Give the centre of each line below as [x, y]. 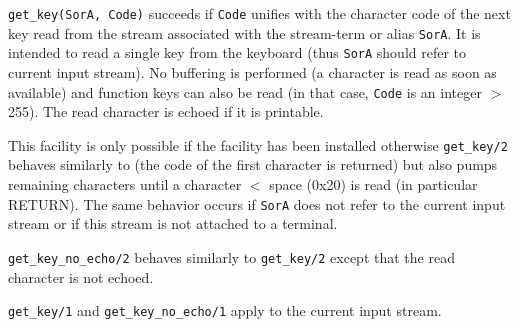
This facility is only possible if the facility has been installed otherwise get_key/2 [258, 144]
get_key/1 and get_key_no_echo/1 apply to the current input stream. [225, 310]
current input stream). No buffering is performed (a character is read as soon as [252, 71]
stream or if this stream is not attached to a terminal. [173, 223]
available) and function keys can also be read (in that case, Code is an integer [245, 91]
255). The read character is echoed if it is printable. [166, 111]
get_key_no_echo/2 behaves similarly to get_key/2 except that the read [231, 256]
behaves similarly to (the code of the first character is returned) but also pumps [253, 164]
